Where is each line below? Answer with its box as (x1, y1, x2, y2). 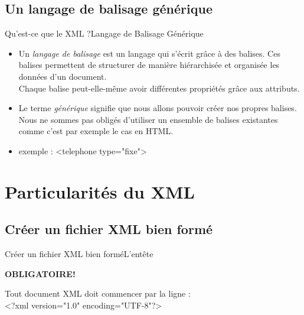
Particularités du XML (5, 179, 195, 203)
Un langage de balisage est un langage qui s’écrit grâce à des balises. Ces (18, 47, 280, 59)
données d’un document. (18, 70, 107, 82)
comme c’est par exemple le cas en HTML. (18, 125, 174, 137)
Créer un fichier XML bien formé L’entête (5, 248, 153, 260)
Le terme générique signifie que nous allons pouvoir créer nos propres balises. (18, 102, 297, 114)
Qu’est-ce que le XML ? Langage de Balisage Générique (5, 27, 204, 40)
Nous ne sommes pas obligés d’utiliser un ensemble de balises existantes (18, 113, 278, 125)
